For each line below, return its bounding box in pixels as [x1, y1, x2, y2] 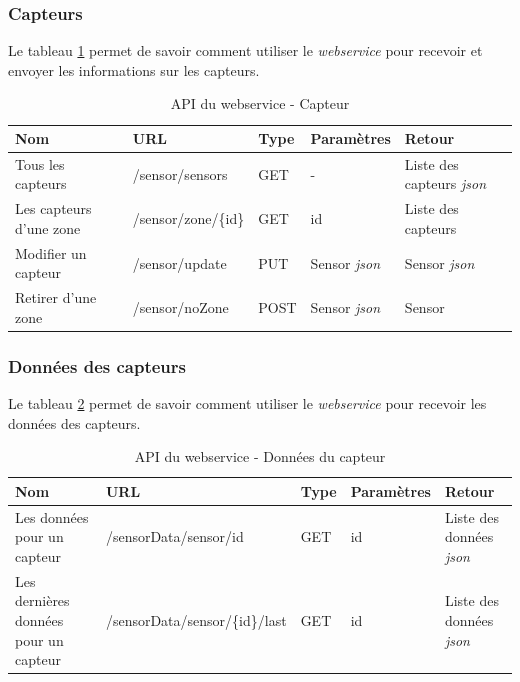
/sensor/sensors [132, 163, 228, 184]
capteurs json [404, 173, 487, 194]
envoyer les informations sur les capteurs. [8, 59, 260, 80]
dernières [15, 590, 70, 611]
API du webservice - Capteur [170, 93, 350, 114]
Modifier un [15, 242, 87, 263]
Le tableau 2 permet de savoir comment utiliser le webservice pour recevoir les [8, 393, 487, 414]
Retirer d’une [15, 287, 97, 308]
